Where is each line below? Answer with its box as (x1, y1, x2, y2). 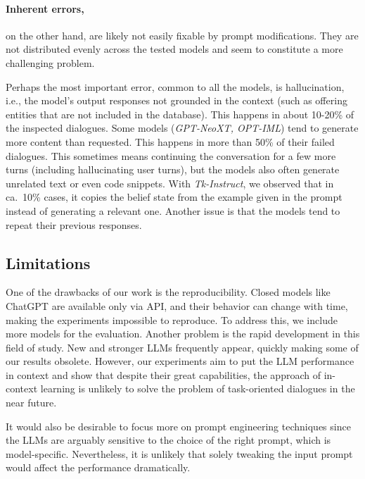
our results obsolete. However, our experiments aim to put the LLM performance (6, 354, 354, 368)
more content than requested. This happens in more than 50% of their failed (6, 134, 335, 149)
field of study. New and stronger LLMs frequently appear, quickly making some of (6, 340, 359, 354)
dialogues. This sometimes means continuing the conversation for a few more (6, 148, 336, 163)
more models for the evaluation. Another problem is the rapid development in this (6, 326, 360, 341)
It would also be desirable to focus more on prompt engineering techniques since (6, 418, 351, 433)
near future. (6, 395, 57, 410)
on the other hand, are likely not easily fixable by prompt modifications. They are (6, 27, 359, 42)
